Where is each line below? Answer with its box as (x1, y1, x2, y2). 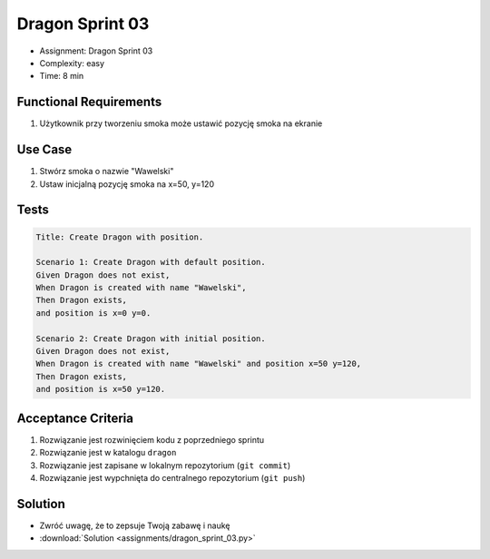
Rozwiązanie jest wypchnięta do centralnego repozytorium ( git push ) (39, 472, 306, 483)
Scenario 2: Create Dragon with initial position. (35, 333, 267, 344)
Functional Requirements (16, 94, 162, 110)
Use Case (16, 142, 73, 158)
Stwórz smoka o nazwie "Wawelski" (39, 166, 174, 177)
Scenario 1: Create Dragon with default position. (35, 257, 267, 268)
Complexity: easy (39, 57, 104, 68)
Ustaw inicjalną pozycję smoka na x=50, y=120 (39, 178, 215, 190)
